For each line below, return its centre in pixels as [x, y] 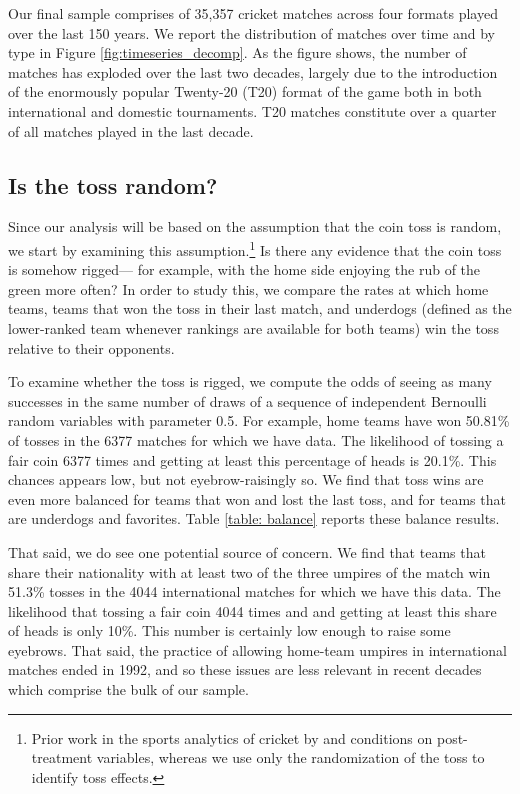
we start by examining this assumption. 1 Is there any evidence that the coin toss [255, 248]
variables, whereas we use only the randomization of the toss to [290, 757]
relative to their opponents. [91, 347]
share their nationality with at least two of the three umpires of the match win [249, 571]
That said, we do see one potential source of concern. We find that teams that [247, 551]
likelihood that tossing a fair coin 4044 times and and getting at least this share [252, 610]
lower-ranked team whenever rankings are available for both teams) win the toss [253, 327]
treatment [62, 757]
